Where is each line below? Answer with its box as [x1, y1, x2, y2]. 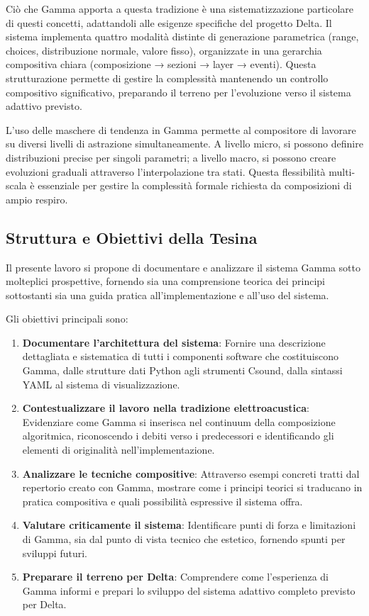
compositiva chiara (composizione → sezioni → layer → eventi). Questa [6, 57, 316, 72]
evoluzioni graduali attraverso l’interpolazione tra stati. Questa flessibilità [6, 164, 326, 179]
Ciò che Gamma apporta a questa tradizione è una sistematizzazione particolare [6, 1, 354, 16]
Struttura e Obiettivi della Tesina [6, 226, 258, 248]
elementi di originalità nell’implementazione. [22, 442, 215, 457]
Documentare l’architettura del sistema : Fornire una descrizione [22, 335, 326, 349]
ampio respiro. [6, 191, 68, 206]
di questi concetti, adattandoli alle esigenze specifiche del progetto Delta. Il [6, 15, 332, 30]
